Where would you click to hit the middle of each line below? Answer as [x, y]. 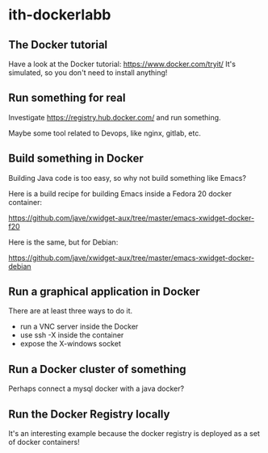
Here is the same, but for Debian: [63, 242]
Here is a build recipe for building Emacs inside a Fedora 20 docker [120, 193]
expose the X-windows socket [70, 344]
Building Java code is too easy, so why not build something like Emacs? [127, 178]
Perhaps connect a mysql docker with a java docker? [96, 388]
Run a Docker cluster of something [97, 369]
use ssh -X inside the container [72, 335]
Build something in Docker [76, 159]
